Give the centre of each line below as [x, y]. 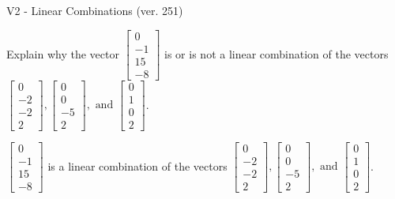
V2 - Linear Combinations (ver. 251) [95, 10]
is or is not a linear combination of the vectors [276, 53]
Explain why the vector [63, 53]
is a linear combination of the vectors [137, 165]
